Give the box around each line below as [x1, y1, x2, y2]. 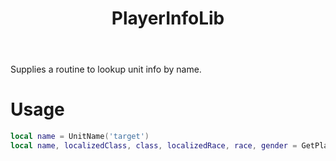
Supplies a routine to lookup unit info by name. [10, 63, 202, 76]
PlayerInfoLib [111, 7, 225, 30]
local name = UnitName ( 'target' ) [10, 132, 150, 142]
